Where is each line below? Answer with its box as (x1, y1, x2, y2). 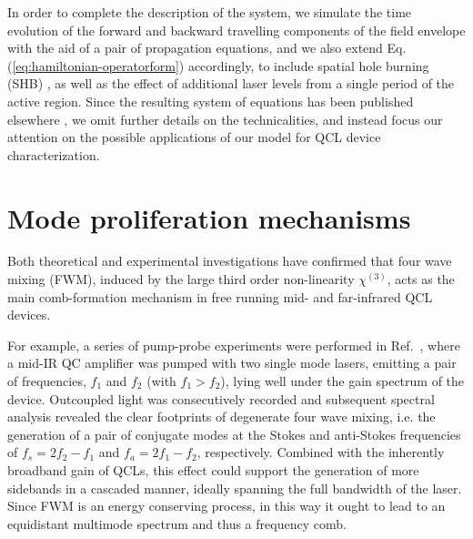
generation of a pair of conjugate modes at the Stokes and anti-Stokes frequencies (7, 424, 461, 443)
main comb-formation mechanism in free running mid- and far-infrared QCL (7, 287, 433, 306)
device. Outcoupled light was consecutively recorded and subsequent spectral (7, 389, 435, 408)
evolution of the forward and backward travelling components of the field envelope (7, 20, 466, 39)
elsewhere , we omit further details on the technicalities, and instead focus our (7, 109, 443, 128)
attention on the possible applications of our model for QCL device (7, 127, 381, 147)
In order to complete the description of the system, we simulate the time (7, 3, 412, 21)
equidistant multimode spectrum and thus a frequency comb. (7, 514, 347, 533)
